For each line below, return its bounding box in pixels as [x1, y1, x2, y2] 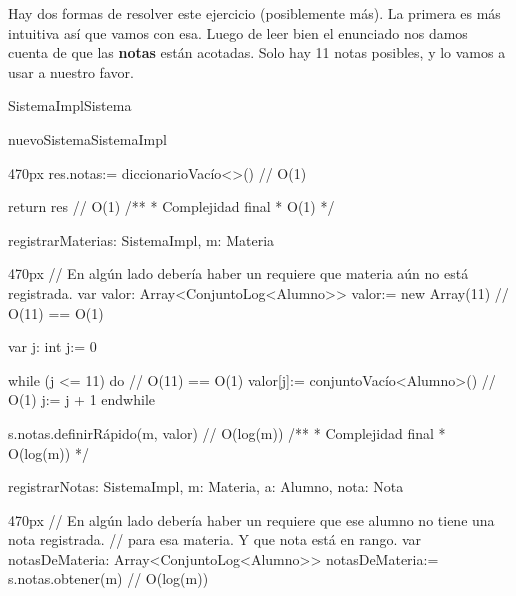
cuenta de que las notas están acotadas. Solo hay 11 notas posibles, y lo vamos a [8, 42, 506, 63]
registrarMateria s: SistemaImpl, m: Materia [8, 229, 275, 250]
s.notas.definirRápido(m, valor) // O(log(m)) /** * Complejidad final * [8, 422, 446, 443]
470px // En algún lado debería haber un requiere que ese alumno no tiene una [8, 509, 495, 530]
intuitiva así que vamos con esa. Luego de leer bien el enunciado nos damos [8, 22, 468, 43]
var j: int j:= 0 [8, 336, 97, 357]
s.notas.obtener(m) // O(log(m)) [8, 568, 209, 589]
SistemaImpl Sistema [8, 95, 132, 116]
